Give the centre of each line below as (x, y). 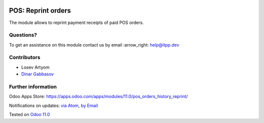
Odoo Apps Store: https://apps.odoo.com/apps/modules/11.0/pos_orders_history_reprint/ (99, 97)
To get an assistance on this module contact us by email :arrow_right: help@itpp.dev (94, 45)
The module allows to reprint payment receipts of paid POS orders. (77, 23)
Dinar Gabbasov (37, 74)
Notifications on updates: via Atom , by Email (54, 105)
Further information (33, 87)
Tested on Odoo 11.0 (30, 115)
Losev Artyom (35, 67)
